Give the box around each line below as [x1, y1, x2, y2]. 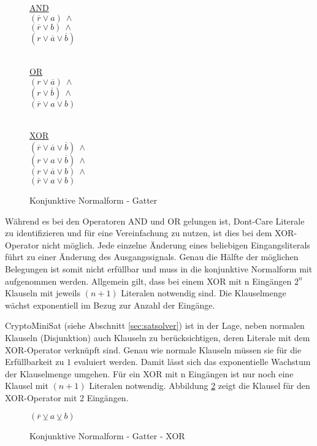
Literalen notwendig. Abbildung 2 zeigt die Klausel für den [89, 379, 310, 392]
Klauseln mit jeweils [5, 286, 81, 299]
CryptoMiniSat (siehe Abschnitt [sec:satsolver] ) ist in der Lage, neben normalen [5, 319, 305, 332]
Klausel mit [5, 379, 48, 392]
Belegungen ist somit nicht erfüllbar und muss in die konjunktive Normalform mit [5, 262, 313, 275]
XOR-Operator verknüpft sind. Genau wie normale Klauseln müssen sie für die [5, 343, 302, 356]
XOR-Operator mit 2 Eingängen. [5, 391, 129, 404]
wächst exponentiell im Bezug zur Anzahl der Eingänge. [5, 298, 215, 311]
